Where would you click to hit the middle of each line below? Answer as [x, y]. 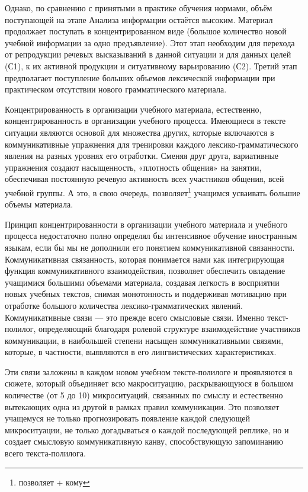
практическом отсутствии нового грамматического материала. [116, 89]
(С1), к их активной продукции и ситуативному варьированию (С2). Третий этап [151, 66]
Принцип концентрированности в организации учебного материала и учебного [146, 224]
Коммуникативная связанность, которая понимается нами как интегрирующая [145, 259]
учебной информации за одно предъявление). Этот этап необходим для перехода [150, 42]
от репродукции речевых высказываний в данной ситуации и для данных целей [148, 54]
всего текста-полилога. [45, 453]
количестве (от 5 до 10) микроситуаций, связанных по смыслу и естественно [144, 395]
